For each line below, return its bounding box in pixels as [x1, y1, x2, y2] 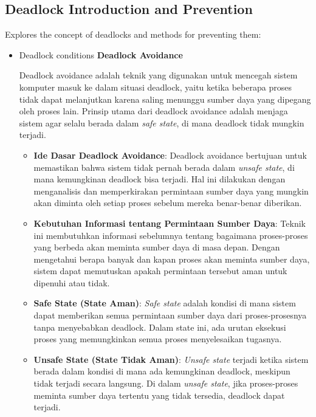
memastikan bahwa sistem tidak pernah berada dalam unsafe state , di [33, 160, 295, 173]
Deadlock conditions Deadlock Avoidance [19, 48, 183, 61]
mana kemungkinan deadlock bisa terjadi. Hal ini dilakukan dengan [33, 173, 286, 185]
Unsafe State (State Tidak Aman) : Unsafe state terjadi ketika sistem [33, 353, 309, 365]
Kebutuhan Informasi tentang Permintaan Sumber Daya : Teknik [33, 216, 306, 229]
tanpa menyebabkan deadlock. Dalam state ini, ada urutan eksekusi [33, 320, 286, 333]
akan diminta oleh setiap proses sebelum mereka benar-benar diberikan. [33, 196, 302, 209]
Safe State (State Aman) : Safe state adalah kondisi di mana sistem [33, 297, 296, 309]
